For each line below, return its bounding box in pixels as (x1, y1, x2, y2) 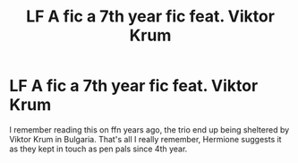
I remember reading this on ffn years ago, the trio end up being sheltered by (9, 124, 290, 135)
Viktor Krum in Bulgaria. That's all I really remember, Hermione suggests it (9, 133, 282, 144)
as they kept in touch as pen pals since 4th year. (9, 143, 188, 154)
